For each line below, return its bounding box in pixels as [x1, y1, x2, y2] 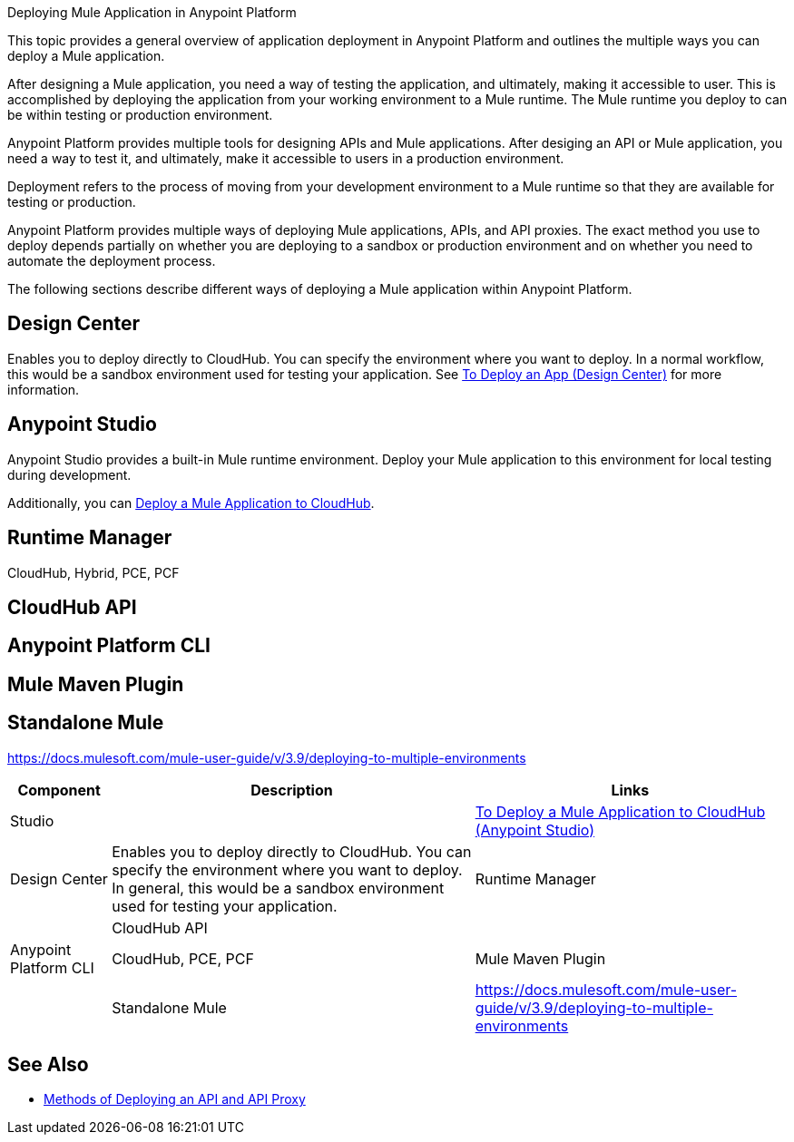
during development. [7, 466, 132, 483]
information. [7, 381, 80, 397]
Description [250, 780, 333, 799]
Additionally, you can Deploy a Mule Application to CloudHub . [7, 494, 375, 511]
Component [17, 780, 101, 799]
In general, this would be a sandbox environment [112, 878, 445, 897]
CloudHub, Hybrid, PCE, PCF [7, 564, 180, 581]
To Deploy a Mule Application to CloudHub [475, 802, 766, 821]
